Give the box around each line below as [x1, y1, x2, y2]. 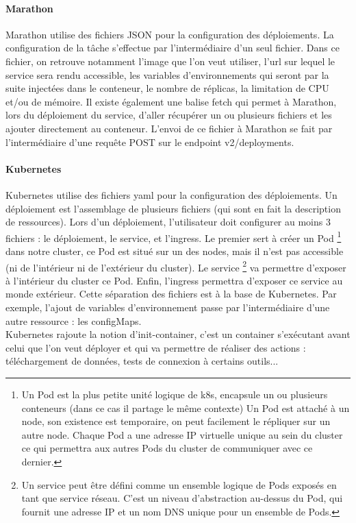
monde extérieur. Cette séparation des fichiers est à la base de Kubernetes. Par [5, 287, 337, 301]
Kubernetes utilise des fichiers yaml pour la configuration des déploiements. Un [5, 187, 338, 202]
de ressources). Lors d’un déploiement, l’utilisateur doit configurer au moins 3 [5, 215, 331, 229]
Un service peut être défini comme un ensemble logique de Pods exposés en [21, 477, 337, 491]
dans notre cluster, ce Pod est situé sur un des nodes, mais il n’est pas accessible [5, 243, 344, 258]
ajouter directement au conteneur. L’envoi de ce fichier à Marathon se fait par [5, 121, 333, 135]
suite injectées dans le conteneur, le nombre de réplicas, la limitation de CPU [5, 81, 329, 95]
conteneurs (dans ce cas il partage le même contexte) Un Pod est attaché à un [21, 400, 350, 415]
